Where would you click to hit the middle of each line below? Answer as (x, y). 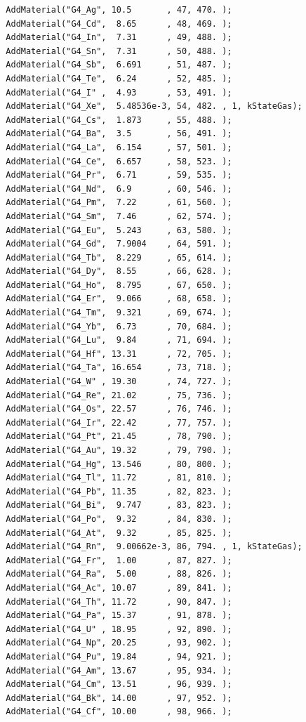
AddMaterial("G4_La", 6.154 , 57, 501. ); (119, 147)
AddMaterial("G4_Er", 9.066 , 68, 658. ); (119, 299)
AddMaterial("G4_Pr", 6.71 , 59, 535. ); (119, 175)
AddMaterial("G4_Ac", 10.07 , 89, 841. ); (119, 588)
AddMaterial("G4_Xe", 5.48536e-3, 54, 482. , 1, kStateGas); (154, 106)
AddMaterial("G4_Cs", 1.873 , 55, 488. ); (119, 120)
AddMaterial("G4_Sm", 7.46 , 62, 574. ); (119, 216)
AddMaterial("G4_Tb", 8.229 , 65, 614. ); (119, 257)
